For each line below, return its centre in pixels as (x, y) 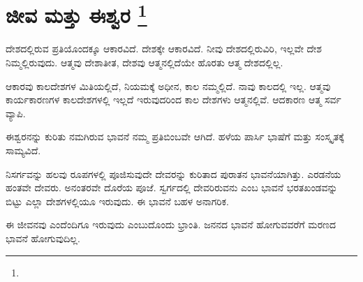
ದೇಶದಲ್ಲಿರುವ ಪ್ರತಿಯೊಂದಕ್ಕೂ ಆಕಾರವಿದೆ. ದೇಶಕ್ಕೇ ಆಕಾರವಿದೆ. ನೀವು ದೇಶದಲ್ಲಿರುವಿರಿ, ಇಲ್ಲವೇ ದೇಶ (164, 49)
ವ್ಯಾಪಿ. (16, 113)
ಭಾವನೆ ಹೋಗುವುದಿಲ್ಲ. (43, 238)
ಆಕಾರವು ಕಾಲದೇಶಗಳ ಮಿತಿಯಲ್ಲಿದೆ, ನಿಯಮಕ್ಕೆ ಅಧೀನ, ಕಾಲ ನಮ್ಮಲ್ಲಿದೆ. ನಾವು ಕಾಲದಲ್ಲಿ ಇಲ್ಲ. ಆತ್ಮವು (168, 86)
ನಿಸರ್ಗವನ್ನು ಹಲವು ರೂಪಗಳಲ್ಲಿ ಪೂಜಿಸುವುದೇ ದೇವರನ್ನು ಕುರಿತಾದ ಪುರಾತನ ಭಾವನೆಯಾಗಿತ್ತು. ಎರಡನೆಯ (173, 173)
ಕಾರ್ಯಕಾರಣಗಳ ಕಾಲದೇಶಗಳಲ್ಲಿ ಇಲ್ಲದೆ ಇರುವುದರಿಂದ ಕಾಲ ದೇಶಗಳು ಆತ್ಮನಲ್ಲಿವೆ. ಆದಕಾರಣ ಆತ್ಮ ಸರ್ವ (173, 99)
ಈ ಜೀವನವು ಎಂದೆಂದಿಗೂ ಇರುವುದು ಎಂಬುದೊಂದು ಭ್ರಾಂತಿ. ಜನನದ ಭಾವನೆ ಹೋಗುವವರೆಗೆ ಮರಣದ (171, 224)
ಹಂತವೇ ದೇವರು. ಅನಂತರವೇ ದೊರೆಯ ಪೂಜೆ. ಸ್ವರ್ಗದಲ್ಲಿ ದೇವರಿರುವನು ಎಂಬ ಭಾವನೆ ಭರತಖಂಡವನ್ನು (172, 187)
